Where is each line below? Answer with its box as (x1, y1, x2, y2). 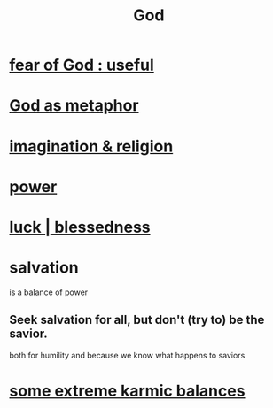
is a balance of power (9, 287, 89, 297)
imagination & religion (9, 136, 174, 156)
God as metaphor (9, 96, 139, 116)
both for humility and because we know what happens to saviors (9, 350, 246, 360)
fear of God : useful (9, 55, 155, 75)
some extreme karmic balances (9, 381, 246, 401)
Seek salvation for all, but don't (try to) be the (9, 312, 265, 327)
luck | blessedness (9, 217, 151, 237)
